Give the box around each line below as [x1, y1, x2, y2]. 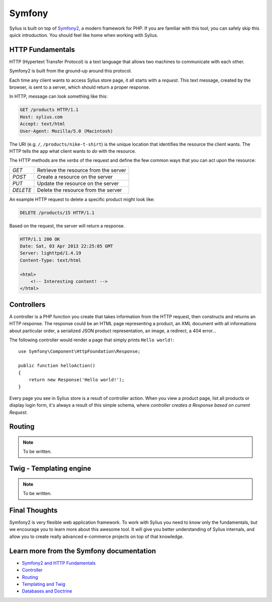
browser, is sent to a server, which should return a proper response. [9, 84, 151, 90]
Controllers [9, 300, 46, 309]
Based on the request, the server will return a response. [9, 222, 125, 229]
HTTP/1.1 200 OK [20, 236, 60, 242]
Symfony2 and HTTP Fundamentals [22, 560, 96, 566]
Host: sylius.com [20, 114, 63, 119]
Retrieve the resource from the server [37, 166, 126, 173]
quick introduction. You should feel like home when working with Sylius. [9, 32, 159, 38]
